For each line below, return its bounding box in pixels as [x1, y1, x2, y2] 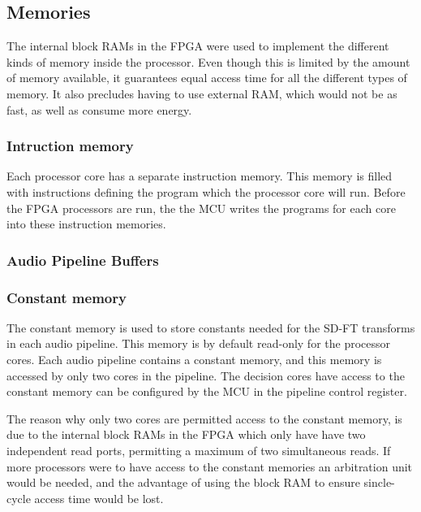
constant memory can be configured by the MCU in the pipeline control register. [6, 383, 407, 400]
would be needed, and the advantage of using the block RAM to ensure [6, 474, 360, 491]
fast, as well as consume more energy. [6, 101, 192, 118]
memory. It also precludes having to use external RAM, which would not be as [6, 85, 397, 102]
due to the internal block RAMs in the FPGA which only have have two [6, 426, 366, 443]
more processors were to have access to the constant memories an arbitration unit [6, 458, 413, 475]
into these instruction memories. [6, 215, 166, 232]
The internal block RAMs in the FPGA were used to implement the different [6, 37, 389, 54]
